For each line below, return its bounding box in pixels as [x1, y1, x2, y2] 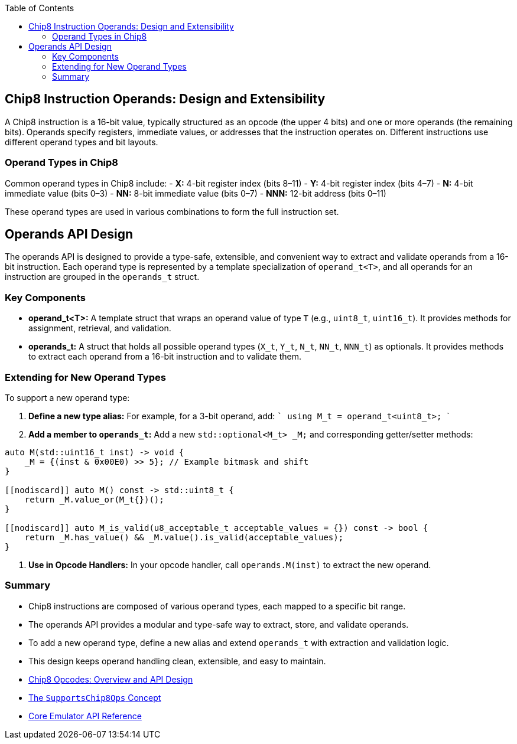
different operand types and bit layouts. [5, 136, 158, 147]
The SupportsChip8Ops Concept [28, 692, 161, 703]
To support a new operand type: [5, 392, 130, 403]
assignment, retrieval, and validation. [28, 323, 171, 334]
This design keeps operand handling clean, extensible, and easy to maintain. [28, 655, 326, 666]
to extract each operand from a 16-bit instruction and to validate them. [28, 351, 301, 362]
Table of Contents [5, 3, 74, 13]
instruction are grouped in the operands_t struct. [5, 272, 200, 282]
